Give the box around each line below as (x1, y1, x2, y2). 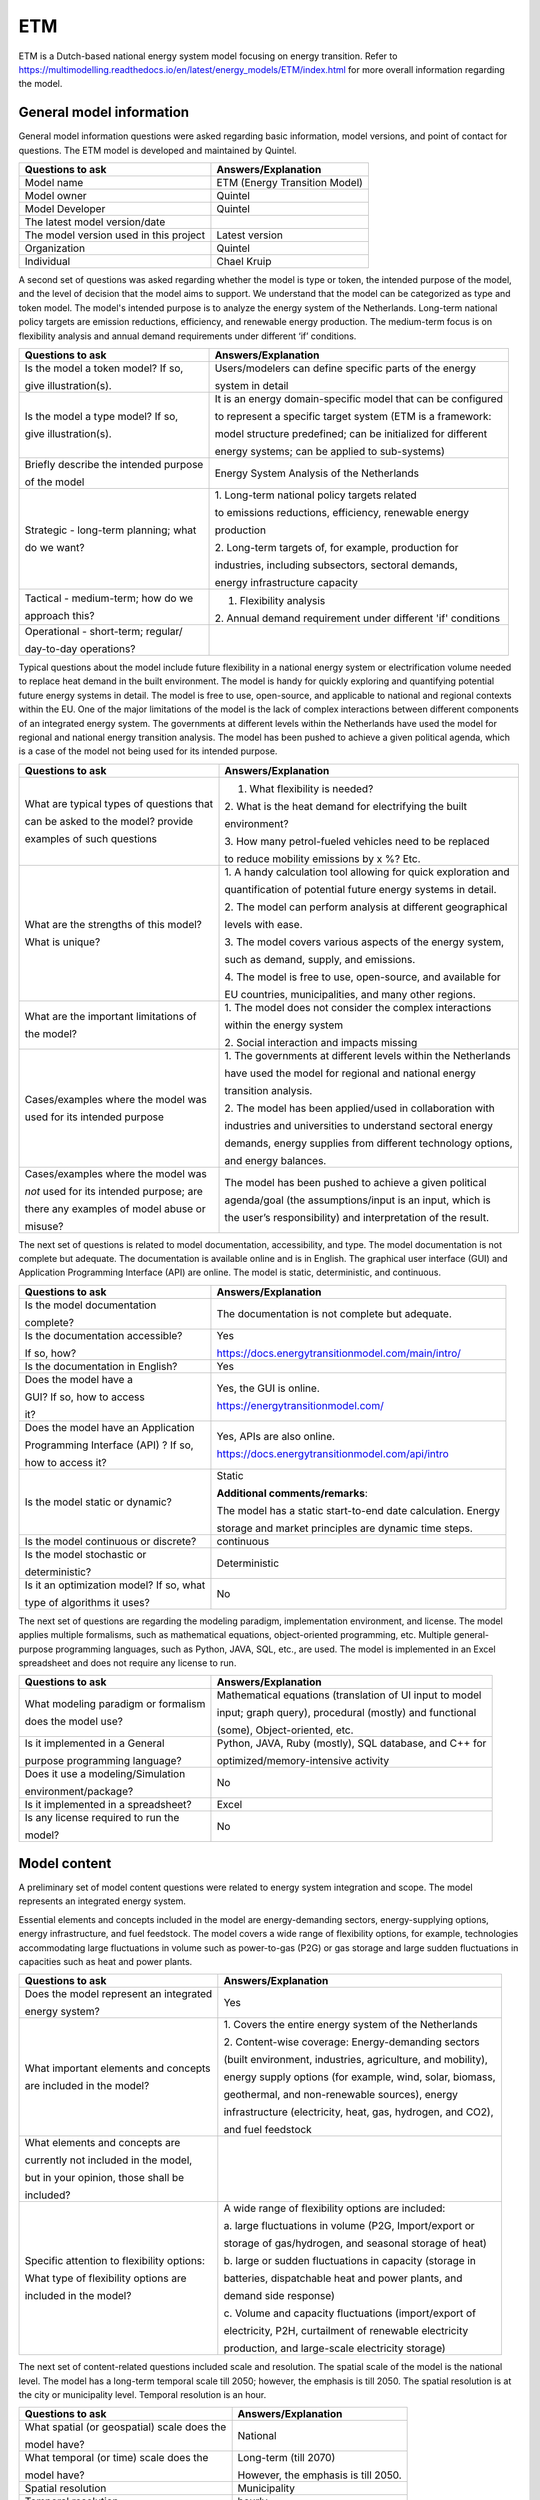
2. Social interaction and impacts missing (224, 1035, 418, 1049)
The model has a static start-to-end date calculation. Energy (216, 1503, 500, 1517)
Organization (24, 241, 85, 255)
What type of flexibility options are (24, 2271, 187, 2285)
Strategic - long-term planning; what (24, 523, 197, 537)
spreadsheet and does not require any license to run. (18, 1657, 237, 1669)
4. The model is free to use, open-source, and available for (224, 970, 502, 984)
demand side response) (223, 2289, 335, 2303)
